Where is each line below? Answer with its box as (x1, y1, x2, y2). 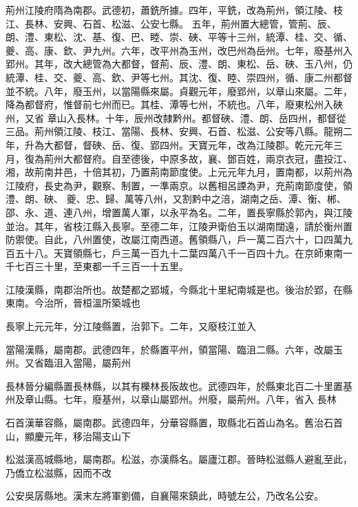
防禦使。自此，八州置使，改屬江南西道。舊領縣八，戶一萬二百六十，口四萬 (6, 232, 343, 247)
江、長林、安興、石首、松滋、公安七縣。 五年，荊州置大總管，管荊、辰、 (6, 16, 337, 30)
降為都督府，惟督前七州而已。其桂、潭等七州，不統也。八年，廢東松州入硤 (6, 97, 343, 112)
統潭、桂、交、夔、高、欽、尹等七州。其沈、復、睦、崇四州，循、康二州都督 (6, 70, 352, 84)
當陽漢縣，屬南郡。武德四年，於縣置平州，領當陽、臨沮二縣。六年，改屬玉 (6, 342, 343, 356)
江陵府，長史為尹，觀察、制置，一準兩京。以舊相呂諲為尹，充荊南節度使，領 (6, 178, 352, 192)
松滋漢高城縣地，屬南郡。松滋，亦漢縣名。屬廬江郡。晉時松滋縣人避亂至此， (6, 452, 352, 466)
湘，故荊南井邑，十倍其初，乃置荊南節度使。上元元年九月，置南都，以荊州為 (6, 165, 352, 179)
